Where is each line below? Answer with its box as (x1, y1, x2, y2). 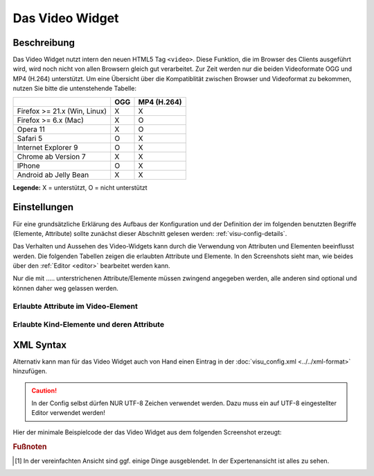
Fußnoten (12, 441, 47, 451)
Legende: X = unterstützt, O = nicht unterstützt (12, 183, 148, 192)
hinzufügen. (12, 367, 48, 375)
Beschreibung (12, 37, 75, 49)
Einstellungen (12, 201, 74, 213)
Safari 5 (17, 133, 43, 143)
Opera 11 (17, 124, 45, 134)
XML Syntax (12, 339, 67, 350)
